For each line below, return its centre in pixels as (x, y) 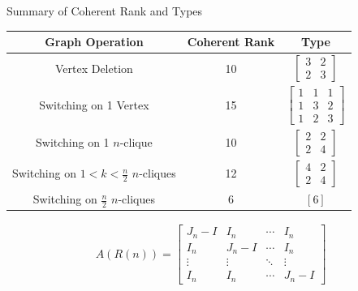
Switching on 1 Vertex (94, 105)
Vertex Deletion (94, 68)
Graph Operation (94, 42)
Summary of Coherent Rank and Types (105, 11)
